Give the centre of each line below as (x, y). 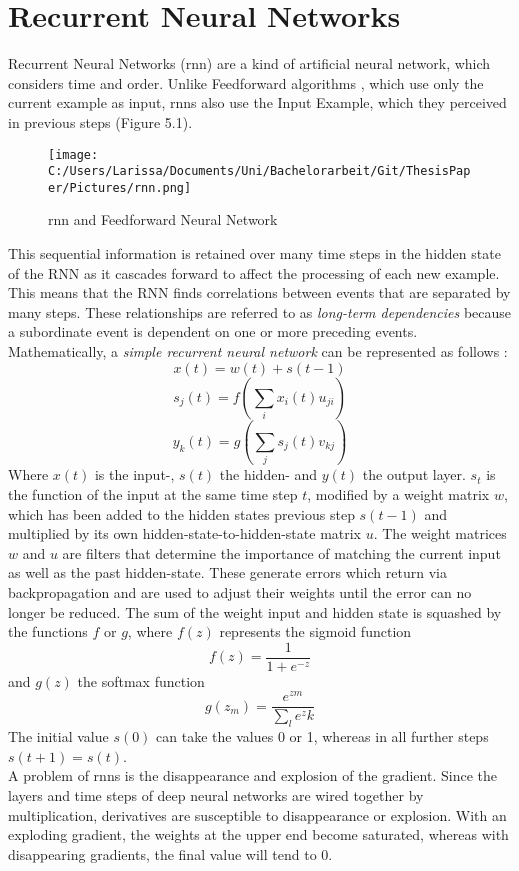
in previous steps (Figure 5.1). (100, 121)
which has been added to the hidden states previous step (181, 513)
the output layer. (414, 474)
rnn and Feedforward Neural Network (163, 219)
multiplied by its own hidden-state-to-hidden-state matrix (185, 533)
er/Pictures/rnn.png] (120, 187)
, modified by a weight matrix (398, 493)
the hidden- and (268, 474)
